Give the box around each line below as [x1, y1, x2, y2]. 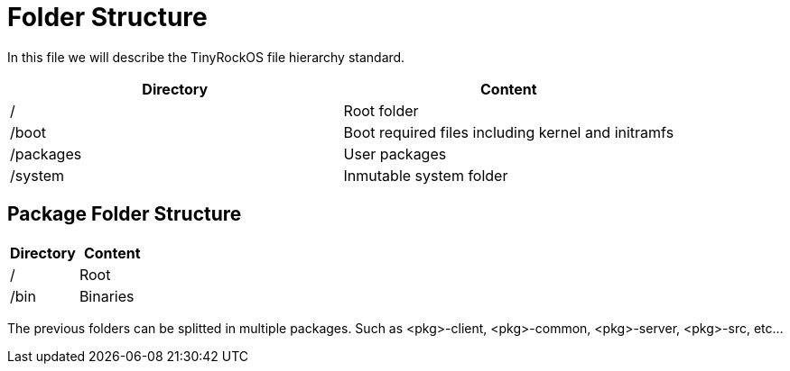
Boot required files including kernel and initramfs [343, 122, 674, 141]
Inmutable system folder [343, 166, 508, 185]
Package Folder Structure [7, 203, 242, 226]
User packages [343, 144, 447, 163]
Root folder [343, 101, 419, 120]
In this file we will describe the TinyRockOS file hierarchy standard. [7, 49, 405, 65]
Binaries [79, 286, 135, 305]
